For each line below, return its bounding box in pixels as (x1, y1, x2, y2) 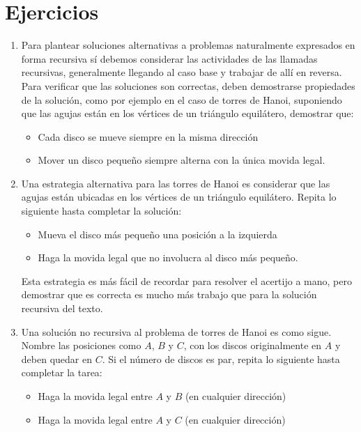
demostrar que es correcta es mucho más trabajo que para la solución (21, 287, 317, 302)
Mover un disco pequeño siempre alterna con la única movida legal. (38, 153, 325, 167)
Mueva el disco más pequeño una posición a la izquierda (38, 226, 277, 241)
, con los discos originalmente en (183, 338, 322, 353)
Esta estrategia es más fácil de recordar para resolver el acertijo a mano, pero (21, 273, 352, 288)
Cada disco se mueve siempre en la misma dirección (38, 129, 259, 144)
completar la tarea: (21, 365, 102, 380)
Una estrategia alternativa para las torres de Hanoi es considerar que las (21, 176, 330, 190)
